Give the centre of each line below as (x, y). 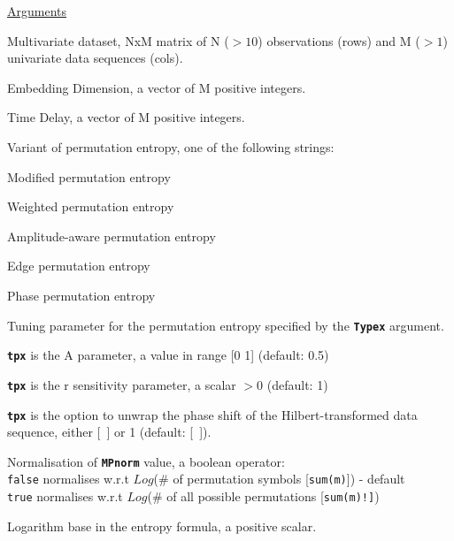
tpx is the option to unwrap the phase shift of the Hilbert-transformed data (212, 414)
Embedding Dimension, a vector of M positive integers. (157, 87)
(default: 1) (297, 384)
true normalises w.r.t (65, 496)
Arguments (37, 11)
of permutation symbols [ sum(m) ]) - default (289, 479)
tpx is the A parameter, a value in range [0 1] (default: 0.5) (168, 355)
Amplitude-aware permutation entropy (112, 236)
